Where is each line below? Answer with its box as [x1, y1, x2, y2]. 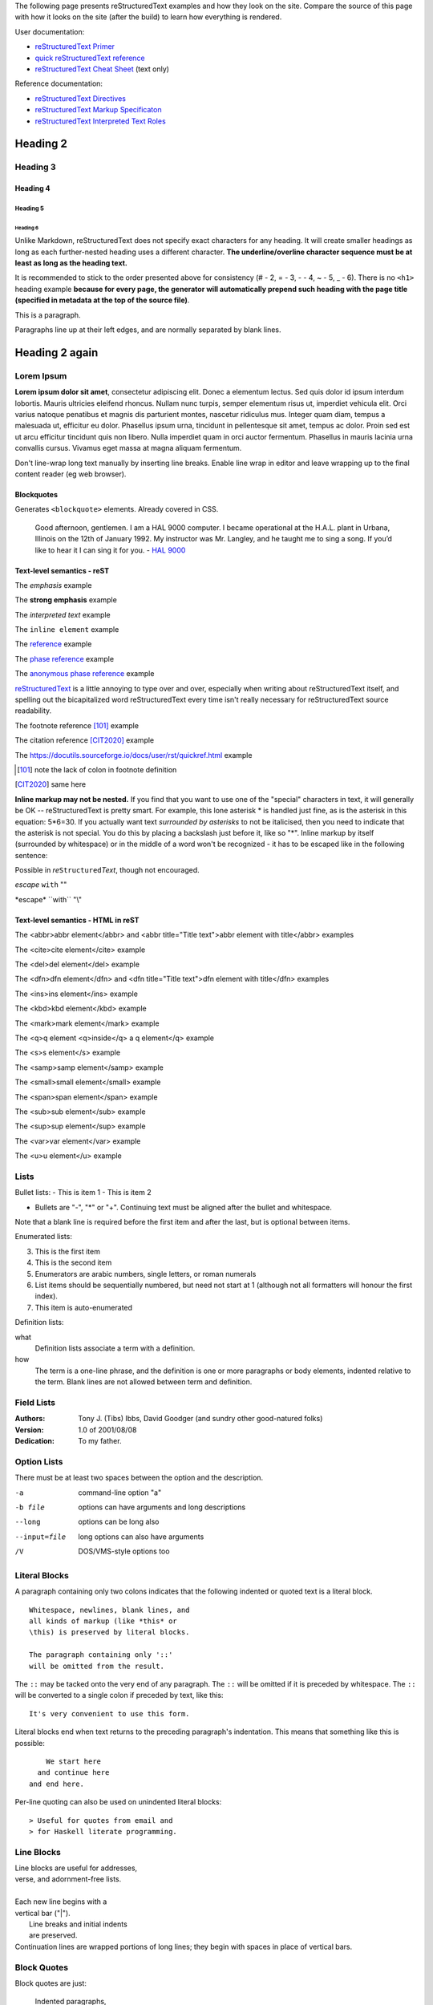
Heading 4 [14, 184, 51, 193]
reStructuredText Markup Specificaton [34, 105, 162, 115]
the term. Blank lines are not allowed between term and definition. [34, 1377, 253, 1387]
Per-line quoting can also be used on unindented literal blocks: [14, 1797, 222, 1807]
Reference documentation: [14, 79, 103, 88]
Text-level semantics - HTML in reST [14, 915, 140, 925]
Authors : [14, 1414, 46, 1424]
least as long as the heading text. [14, 258, 128, 268]
